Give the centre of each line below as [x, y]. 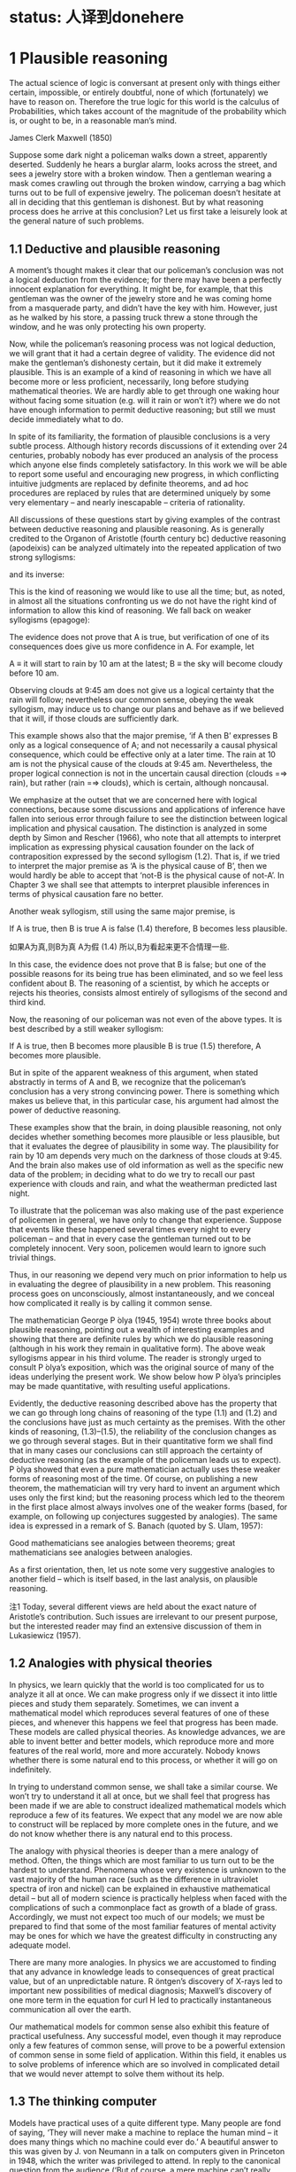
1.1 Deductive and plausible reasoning [115, 249]
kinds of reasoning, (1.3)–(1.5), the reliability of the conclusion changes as [143, 1431]
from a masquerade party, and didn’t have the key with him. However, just [144, 308]
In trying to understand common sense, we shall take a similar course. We [144, 1786]
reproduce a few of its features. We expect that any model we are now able [146, 1815]
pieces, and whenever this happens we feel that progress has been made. [144, 1722]
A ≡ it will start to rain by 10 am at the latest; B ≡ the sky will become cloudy [146, 663]
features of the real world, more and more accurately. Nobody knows [135, 1750]
